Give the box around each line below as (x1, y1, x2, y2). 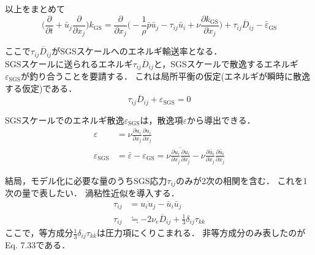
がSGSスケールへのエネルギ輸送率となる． (51, 45, 222, 57)
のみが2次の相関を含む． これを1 (175, 174, 308, 187)
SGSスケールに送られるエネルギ (5, 57, 133, 70)
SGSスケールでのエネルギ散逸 (5, 113, 124, 126)
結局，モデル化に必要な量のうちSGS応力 (5, 174, 167, 187)
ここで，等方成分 (5, 226, 74, 239)
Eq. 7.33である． (5, 238, 70, 251)
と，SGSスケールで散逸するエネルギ (153, 57, 298, 70)
